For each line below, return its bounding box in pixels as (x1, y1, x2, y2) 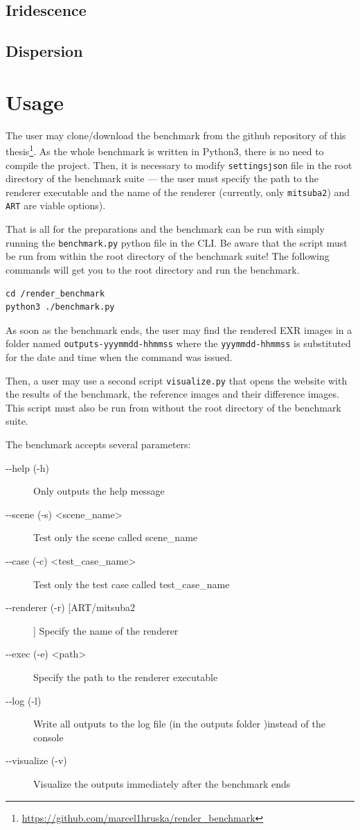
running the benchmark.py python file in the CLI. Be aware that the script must (6, 235, 348, 249)
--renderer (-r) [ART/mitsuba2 (6, 600, 136, 615)
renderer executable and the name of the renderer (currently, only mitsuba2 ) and (6, 184, 350, 199)
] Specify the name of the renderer (33, 623, 179, 637)
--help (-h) (6, 460, 49, 475)
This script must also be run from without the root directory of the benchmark (6, 400, 341, 414)
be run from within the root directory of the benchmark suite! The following (6, 249, 330, 263)
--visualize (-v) (6, 753, 67, 768)
